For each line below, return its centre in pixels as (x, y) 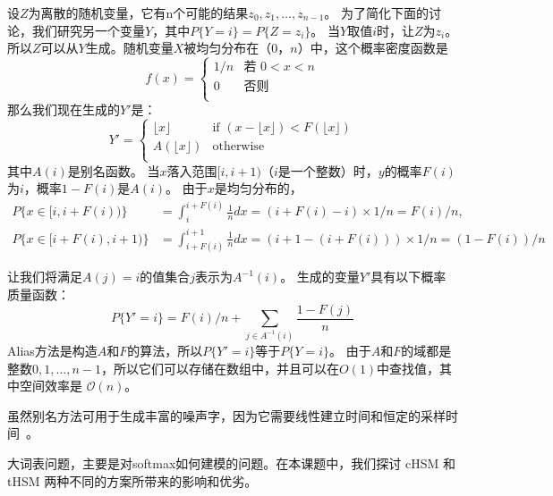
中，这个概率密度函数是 (379, 48)
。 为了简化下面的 (377, 13)
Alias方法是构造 (52, 351)
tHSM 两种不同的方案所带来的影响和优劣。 (132, 480)
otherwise (238, 147)
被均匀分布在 (221, 48)
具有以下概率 (408, 277)
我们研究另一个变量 (88, 30)
